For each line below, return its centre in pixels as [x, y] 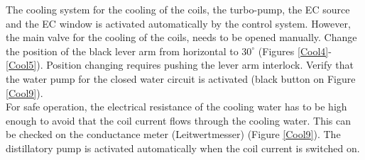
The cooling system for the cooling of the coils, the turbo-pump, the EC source [178, 9]
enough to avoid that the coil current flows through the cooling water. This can [179, 120]
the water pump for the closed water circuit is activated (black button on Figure [181, 78]
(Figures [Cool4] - [295, 51]
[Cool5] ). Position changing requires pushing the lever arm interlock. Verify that [180, 65]
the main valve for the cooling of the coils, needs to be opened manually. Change [181, 37]
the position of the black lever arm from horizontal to [122, 51]
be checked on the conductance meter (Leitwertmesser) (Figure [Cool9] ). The [173, 134]
